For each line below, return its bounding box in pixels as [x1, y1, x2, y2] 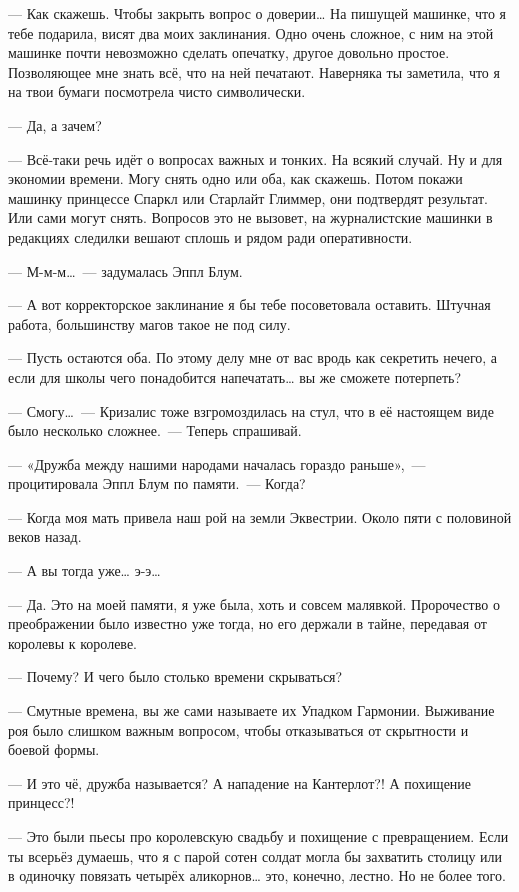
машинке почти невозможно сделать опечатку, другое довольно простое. [8, 42, 450, 63]
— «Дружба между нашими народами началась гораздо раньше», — [8, 453, 426, 474]
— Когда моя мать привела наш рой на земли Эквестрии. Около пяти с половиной [8, 506, 512, 527]
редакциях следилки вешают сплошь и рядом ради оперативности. [8, 226, 413, 247]
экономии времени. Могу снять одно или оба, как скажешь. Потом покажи [8, 168, 463, 189]
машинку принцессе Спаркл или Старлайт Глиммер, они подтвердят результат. [8, 187, 488, 208]
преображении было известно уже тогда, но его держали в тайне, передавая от [8, 613, 487, 634]
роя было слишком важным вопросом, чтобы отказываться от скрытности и [8, 719, 469, 740]
